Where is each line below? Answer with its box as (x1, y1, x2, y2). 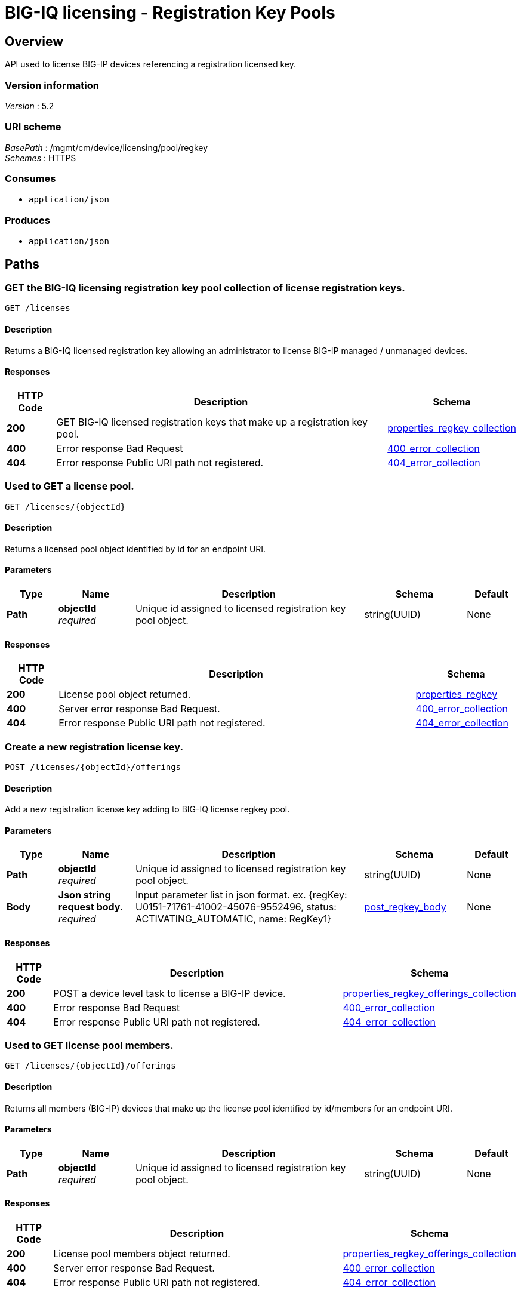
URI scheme (5, 121, 61, 133)
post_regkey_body (364, 901, 446, 913)
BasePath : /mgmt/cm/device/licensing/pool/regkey (5, 142, 208, 153)
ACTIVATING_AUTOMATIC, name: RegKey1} (135, 913, 332, 925)
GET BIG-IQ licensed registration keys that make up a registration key (56, 415, 368, 428)
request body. (58, 901, 124, 913)
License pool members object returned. (53, 1248, 230, 1260)
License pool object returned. (58, 688, 191, 701)
